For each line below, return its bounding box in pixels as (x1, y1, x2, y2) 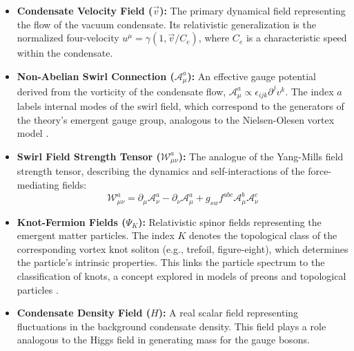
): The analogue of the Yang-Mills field (178, 149, 344, 163)
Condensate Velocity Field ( (17, 3, 153, 17)
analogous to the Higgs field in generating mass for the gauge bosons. (17, 332, 310, 347)
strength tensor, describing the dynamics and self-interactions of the (17, 164, 305, 178)
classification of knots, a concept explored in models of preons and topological (17, 268, 346, 283)
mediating (17, 178, 59, 192)
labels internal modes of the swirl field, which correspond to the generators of (17, 99, 344, 113)
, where (198, 30, 230, 45)
